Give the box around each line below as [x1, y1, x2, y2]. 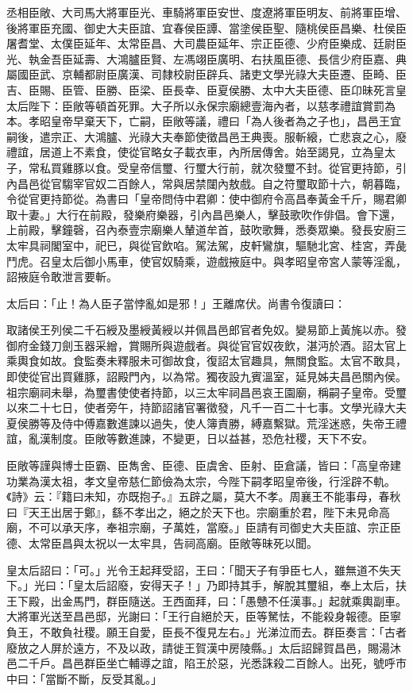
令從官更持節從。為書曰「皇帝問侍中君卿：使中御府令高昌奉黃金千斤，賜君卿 [6, 190, 407, 207]
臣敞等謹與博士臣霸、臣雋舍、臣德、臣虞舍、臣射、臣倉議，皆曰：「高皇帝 [6, 457, 390, 474]
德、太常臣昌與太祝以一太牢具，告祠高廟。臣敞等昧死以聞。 [6, 535, 318, 551]
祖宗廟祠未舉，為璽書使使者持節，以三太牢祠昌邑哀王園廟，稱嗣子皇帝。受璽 [6, 383, 407, 400]
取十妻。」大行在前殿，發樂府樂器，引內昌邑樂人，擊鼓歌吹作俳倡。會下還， [6, 206, 401, 222]
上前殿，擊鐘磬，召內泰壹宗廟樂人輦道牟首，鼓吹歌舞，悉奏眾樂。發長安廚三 [6, 221, 407, 238]
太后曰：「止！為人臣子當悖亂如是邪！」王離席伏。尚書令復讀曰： [6, 294, 345, 311]
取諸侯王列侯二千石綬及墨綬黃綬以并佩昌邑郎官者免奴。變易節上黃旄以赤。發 [6, 321, 407, 338]
